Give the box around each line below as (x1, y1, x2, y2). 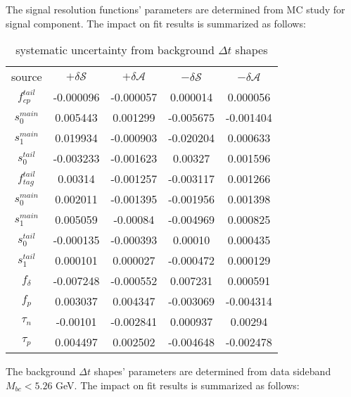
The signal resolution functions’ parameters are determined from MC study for (6, 2, 345, 16)
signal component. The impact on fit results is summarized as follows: (6, 15, 306, 30)
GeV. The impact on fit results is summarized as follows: (56, 377, 300, 392)
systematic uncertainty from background (15, 42, 215, 58)
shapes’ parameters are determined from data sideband (94, 364, 331, 379)
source (11, 68, 42, 85)
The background (6, 364, 76, 379)
